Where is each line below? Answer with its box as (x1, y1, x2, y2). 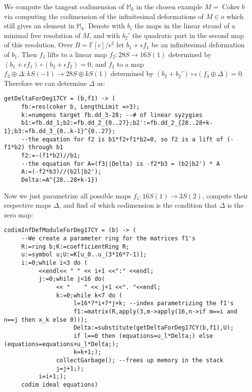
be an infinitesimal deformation (151, 39, 245, 50)
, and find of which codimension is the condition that (59, 200, 217, 210)
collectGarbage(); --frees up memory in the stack (56, 356, 224, 364)
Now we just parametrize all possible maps (4, 190, 131, 200)
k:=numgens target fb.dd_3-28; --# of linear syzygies (21, 111, 203, 118)
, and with (89, 30, 120, 40)
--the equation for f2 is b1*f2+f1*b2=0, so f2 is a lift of (21, 136, 224, 143)
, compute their (202, 190, 248, 200)
